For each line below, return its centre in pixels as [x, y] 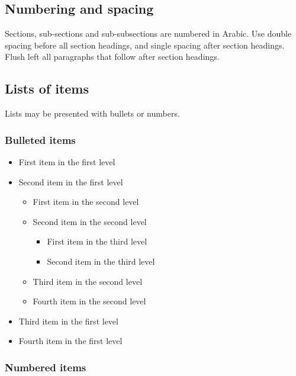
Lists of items [47, 89]
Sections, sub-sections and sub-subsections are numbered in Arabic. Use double [148, 33]
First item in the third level [97, 241]
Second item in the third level [101, 261]
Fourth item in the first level [70, 341]
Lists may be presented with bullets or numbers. [92, 113]
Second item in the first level [71, 181]
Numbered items [46, 367]
